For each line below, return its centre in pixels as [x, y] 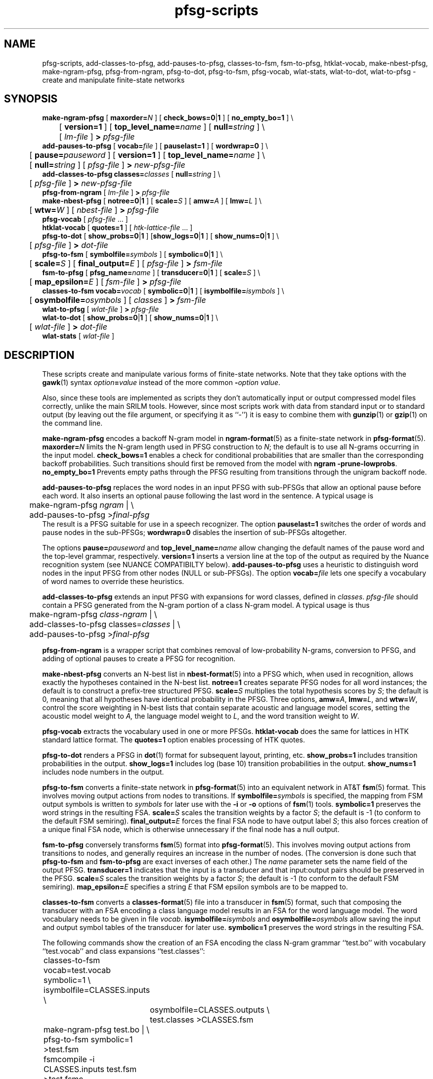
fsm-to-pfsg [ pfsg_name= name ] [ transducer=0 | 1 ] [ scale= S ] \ [151, 273]
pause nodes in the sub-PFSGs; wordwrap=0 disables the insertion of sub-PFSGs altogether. [195, 533]
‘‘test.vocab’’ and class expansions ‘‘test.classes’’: [124, 951]
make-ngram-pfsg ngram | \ [82, 505]
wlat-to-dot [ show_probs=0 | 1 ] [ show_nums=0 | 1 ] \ [130, 318]
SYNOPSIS [31, 99]
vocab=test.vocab [77, 970]
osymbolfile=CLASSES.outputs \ [210, 1010]
